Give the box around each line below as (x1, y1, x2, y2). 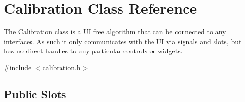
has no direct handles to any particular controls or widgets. (4, 46, 183, 56)
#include (4, 62, 31, 72)
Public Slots (4, 86, 66, 101)
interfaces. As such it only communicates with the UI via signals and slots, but (4, 36, 242, 46)
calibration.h (42, 62, 81, 72)
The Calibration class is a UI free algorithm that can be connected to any (4, 26, 226, 37)
